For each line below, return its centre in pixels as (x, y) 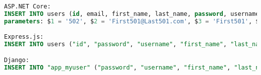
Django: (17, 60)
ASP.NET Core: (28, 6)
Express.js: (24, 37)
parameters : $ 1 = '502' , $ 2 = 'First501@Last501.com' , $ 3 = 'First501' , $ (132, 21)
